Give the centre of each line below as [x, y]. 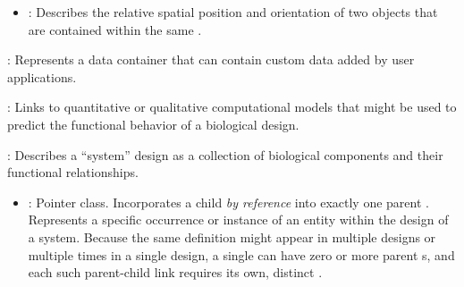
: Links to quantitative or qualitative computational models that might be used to [232, 107]
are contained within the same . [115, 29]
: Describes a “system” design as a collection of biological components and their [225, 154]
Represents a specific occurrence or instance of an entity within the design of [238, 219]
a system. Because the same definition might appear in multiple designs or [232, 236]
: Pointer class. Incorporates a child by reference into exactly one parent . [228, 202]
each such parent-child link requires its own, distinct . [175, 272]
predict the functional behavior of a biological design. [153, 124]
